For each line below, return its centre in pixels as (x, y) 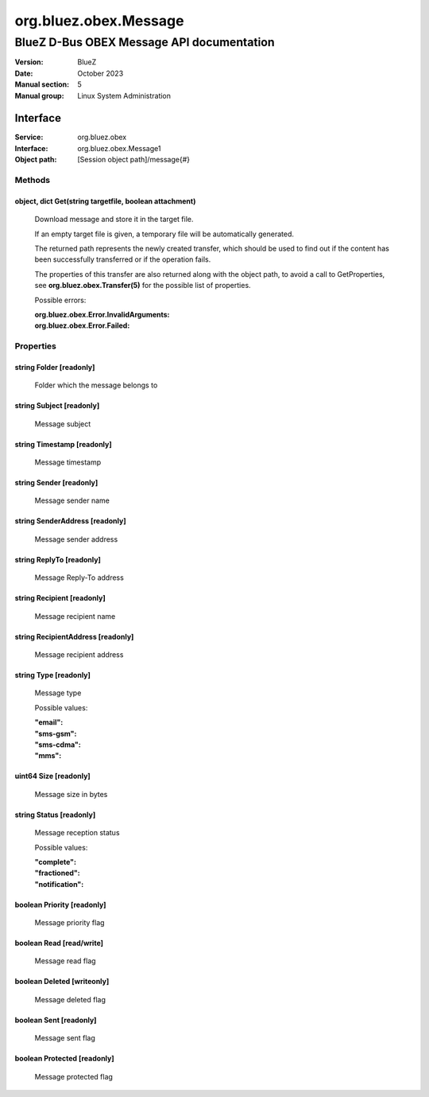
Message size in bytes (71, 794)
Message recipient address (79, 655)
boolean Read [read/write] (59, 943)
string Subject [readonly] (57, 406)
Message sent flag (65, 1038)
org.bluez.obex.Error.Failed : (82, 325)
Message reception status (77, 833)
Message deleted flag (70, 999)
